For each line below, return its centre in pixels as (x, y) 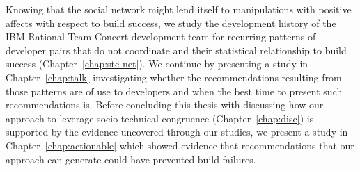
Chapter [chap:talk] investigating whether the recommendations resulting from (174, 77)
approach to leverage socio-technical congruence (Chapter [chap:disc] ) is (160, 118)
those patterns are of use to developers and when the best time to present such (174, 91)
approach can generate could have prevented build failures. (131, 159)
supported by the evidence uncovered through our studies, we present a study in (177, 132)
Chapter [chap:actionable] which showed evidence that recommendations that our (180, 145)
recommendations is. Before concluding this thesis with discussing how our (165, 105)
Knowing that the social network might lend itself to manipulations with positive (179, 9)
